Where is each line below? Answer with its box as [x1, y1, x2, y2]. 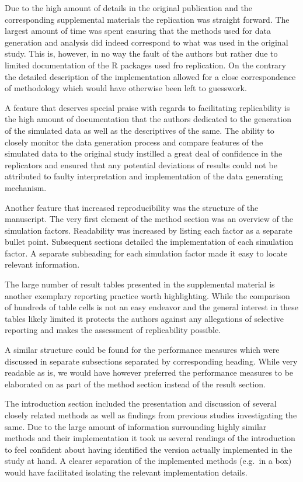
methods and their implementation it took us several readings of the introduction [5, 432, 295, 444]
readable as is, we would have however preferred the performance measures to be [5, 366, 294, 379]
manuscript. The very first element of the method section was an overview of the [5, 213, 293, 225]
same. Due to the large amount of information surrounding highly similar [5, 420, 267, 432]
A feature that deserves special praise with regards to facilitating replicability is [5, 101, 290, 113]
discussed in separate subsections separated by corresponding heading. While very [5, 355, 298, 367]
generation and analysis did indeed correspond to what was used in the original [5, 36, 288, 48]
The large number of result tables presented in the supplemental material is [5, 278, 275, 290]
